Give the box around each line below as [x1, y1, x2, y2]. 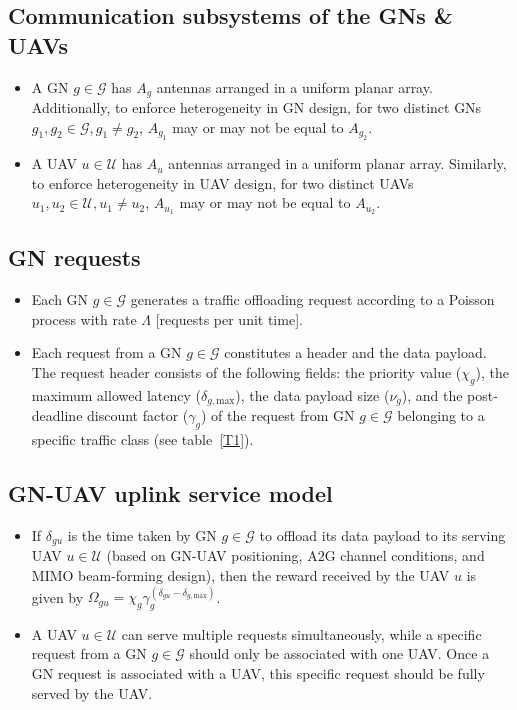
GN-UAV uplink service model [8, 478, 333, 509]
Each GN [31, 289, 89, 310]
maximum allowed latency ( [31, 384, 201, 405]
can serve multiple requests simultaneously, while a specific [121, 623, 482, 644]
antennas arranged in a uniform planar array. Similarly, [168, 153, 507, 174]
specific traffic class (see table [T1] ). [31, 429, 254, 450]
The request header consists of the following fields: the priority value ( [31, 362, 462, 383]
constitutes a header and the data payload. [224, 342, 487, 363]
